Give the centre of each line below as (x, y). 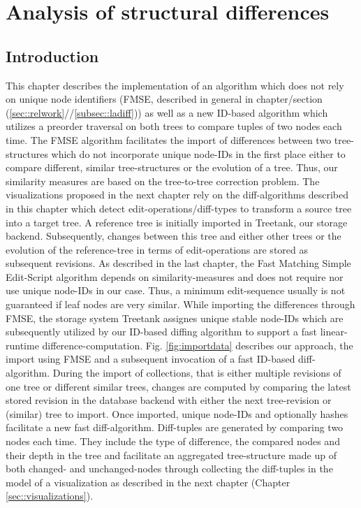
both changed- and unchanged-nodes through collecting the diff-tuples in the (169, 469)
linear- (334, 332)
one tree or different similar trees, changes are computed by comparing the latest (178, 386)
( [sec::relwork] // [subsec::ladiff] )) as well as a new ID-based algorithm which (167, 112)
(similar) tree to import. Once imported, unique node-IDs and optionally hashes (177, 413)
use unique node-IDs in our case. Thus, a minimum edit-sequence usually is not (176, 290)
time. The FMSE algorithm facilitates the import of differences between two (169, 139)
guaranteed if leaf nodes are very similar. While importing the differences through (180, 304)
